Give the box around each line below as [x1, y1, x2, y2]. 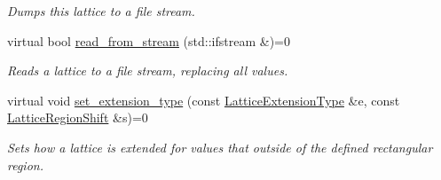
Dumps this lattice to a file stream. [7, 2, 195, 20]
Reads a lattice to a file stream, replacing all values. [7, 61, 288, 80]
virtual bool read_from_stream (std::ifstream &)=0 [7, 31, 290, 50]
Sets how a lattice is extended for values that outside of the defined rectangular [7, 137, 433, 156]
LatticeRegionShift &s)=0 [7, 108, 148, 127]
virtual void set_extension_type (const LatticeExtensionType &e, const [7, 90, 400, 109]
